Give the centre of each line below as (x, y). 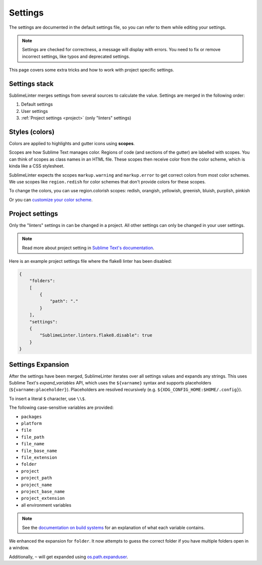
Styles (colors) (32, 132)
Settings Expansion (39, 364)
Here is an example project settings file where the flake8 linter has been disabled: (90, 261)
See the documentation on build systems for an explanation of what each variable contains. (113, 528)
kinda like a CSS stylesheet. (37, 166)
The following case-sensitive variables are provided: (61, 408)
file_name (33, 444)
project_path (37, 478)
